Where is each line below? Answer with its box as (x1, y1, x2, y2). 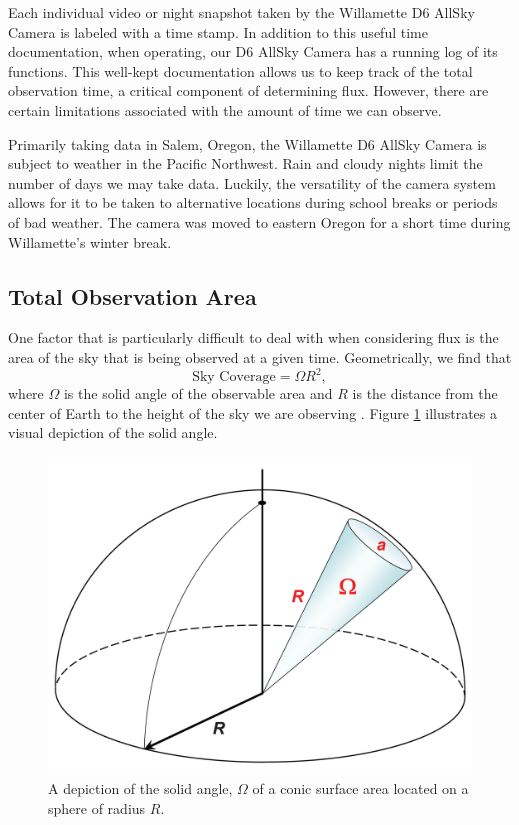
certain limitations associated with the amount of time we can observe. (8, 99, 442, 120)
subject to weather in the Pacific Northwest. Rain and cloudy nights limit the (8, 153, 483, 174)
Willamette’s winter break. (8, 231, 172, 252)
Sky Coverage (192, 370, 276, 385)
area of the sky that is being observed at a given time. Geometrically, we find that (8, 346, 512, 367)
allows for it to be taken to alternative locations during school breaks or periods (8, 192, 498, 213)
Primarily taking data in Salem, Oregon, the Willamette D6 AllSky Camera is (8, 133, 487, 154)
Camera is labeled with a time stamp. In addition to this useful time (8, 21, 428, 42)
